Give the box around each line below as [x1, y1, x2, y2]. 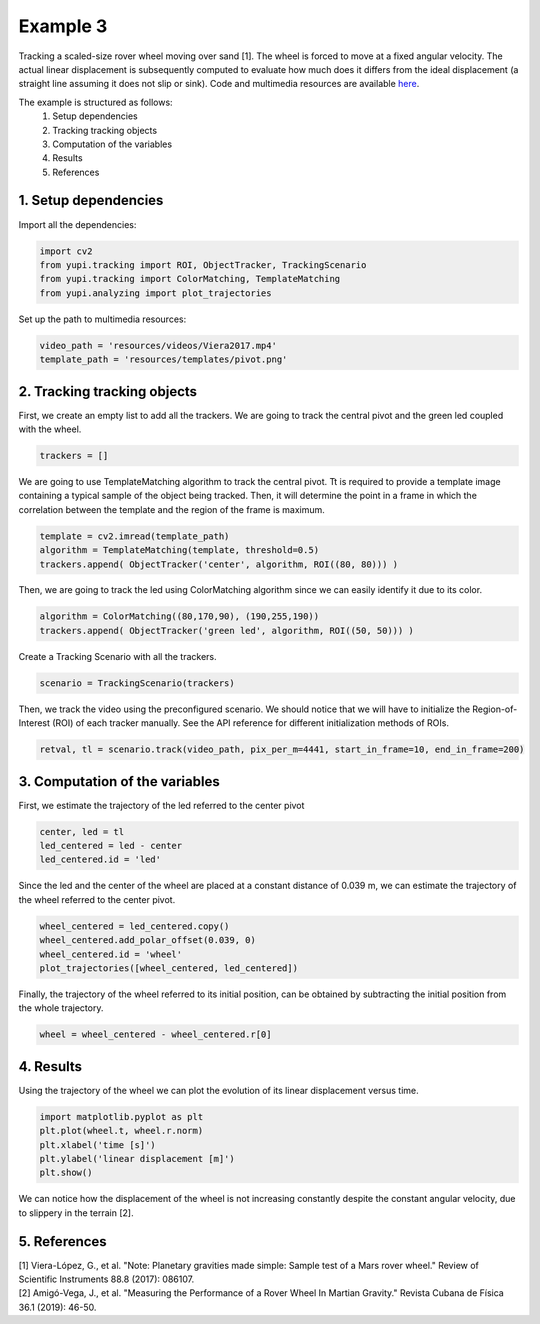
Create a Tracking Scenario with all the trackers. [18, 650, 217, 662]
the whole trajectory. [18, 1002, 104, 1014]
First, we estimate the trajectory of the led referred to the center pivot [18, 799, 305, 811]
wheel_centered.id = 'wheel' [39, 948, 183, 960]
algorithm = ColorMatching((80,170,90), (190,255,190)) [39, 611, 320, 622]
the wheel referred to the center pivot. [18, 893, 176, 905]
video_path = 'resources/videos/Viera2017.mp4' [39, 340, 277, 351]
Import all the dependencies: [18, 218, 137, 230]
